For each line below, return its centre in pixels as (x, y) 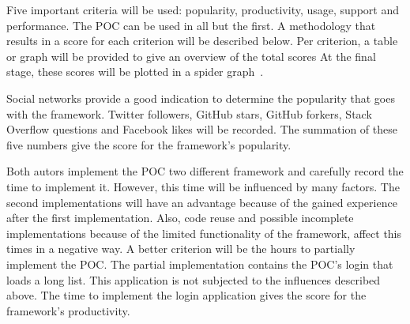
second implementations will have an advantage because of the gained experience (202, 202)
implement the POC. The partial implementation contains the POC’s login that (200, 264)
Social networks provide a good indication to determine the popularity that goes (201, 98)
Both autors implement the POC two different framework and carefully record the (205, 171)
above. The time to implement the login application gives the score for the (186, 295)
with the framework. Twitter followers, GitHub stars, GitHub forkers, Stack (189, 113)
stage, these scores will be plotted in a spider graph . (135, 72)
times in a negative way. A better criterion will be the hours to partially (181, 249)
